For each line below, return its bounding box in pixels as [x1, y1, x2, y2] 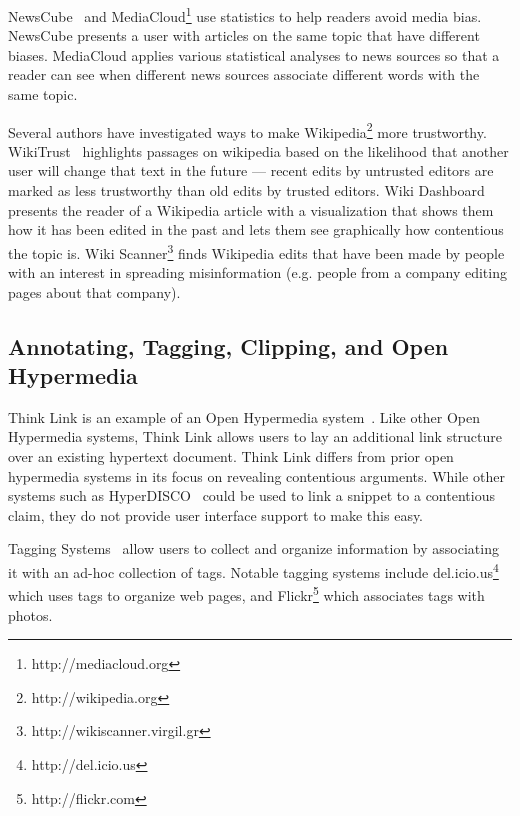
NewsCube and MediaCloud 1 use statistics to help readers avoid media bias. [8, 3, 482, 26]
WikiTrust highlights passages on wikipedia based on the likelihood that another [8, 140, 509, 161]
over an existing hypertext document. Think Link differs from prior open [8, 446, 454, 467]
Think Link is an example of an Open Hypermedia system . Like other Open [8, 406, 481, 427]
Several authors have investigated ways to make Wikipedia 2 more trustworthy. [8, 118, 487, 142]
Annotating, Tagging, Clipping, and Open [8, 330, 449, 361]
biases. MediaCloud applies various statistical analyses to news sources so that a [8, 44, 500, 65]
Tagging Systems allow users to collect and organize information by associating [8, 538, 499, 559]
